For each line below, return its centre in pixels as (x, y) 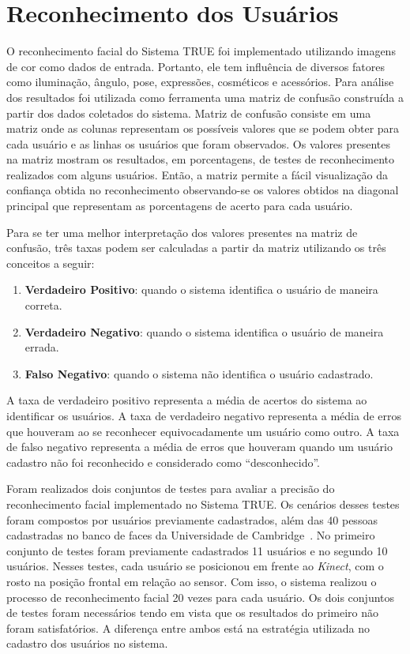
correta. (43, 305)
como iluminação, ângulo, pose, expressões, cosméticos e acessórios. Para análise (200, 82)
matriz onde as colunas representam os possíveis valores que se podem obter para (203, 128)
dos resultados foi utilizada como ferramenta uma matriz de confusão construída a (205, 97)
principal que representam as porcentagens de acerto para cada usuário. (180, 206)
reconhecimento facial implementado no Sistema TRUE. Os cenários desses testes (203, 504)
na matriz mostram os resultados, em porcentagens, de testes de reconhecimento (201, 159)
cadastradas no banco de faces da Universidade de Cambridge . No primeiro (191, 535)
